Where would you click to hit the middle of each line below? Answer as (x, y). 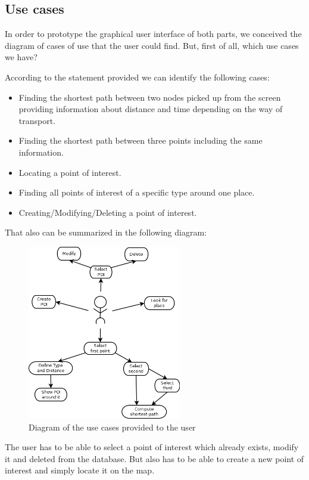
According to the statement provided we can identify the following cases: (137, 77)
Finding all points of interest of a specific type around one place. (137, 192)
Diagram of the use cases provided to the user (112, 427)
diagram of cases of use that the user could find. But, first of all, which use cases (152, 45)
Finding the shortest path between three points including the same (141, 140)
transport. (37, 120)
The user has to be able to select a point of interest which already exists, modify (152, 447)
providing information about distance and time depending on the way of (151, 109)
